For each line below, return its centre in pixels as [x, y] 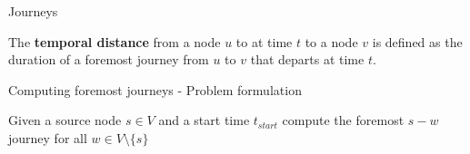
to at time [264, 41]
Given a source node [65, 120]
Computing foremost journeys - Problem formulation [155, 89]
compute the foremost [343, 120]
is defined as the [417, 41]
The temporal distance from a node [115, 41]
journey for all [48, 137]
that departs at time [307, 59]
